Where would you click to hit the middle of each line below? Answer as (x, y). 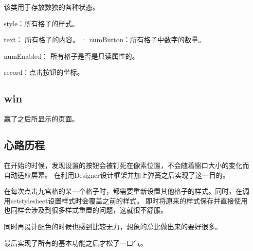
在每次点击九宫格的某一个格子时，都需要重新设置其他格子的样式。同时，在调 (126, 191)
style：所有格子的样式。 (42, 23)
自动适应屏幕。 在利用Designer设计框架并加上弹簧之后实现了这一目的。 (117, 175)
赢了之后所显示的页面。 (41, 119)
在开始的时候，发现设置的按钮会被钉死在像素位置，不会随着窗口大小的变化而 (126, 165)
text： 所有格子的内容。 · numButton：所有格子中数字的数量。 (105, 40)
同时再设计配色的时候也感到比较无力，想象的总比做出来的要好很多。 (113, 226)
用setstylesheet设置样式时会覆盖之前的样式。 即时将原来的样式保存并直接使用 (126, 200)
